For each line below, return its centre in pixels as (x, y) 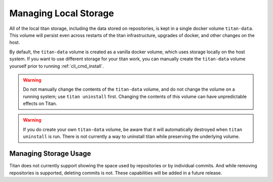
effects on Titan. (40, 103)
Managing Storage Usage (50, 154)
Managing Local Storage (62, 13)
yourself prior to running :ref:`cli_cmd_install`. (57, 66)
